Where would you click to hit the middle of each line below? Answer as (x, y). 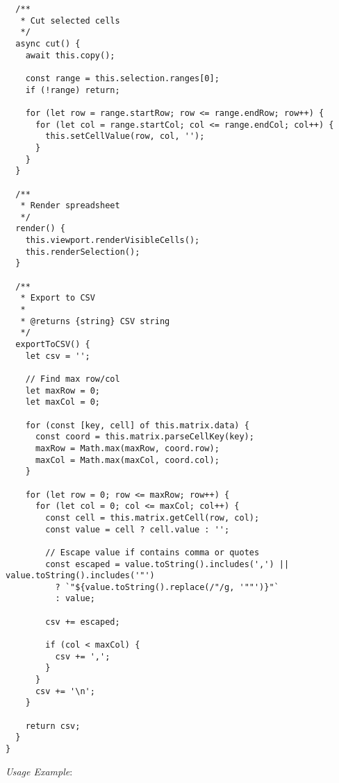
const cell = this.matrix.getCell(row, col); (152, 517)
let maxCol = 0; (63, 402)
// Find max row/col (73, 379)
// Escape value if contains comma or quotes (152, 552)
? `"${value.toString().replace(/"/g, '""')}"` (167, 587)
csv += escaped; (83, 622)
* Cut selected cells (70, 20)
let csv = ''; (58, 356)
